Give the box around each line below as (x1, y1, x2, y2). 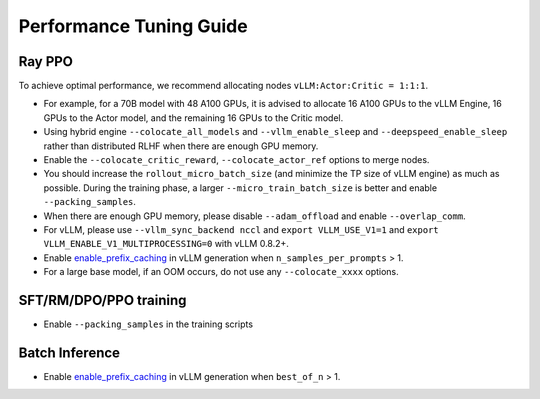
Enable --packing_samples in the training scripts (43, 318, 254, 330)
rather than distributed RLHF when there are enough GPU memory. (43, 140, 319, 152)
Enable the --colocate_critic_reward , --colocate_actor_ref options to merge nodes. (43, 154, 430, 166)
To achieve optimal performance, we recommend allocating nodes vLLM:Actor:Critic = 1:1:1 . (18, 80, 429, 92)
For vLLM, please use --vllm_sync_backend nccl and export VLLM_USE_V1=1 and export (43, 223, 439, 235)
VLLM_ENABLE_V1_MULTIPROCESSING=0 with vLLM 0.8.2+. (43, 238, 290, 250)
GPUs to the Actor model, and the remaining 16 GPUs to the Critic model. (43, 111, 344, 124)
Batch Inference (18, 344, 120, 361)
